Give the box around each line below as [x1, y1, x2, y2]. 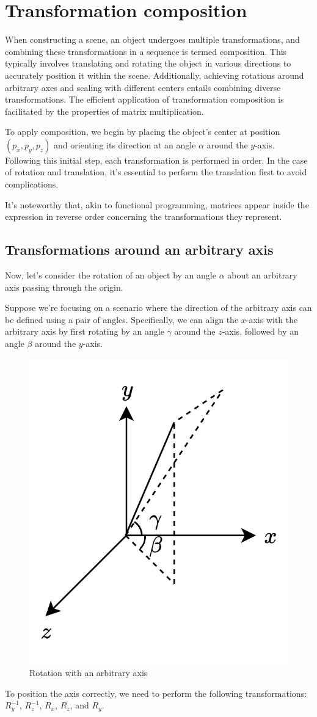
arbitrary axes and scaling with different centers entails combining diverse [5, 81, 281, 93]
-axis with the [246, 313, 298, 326]
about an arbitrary [227, 269, 297, 282]
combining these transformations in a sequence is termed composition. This [5, 45, 287, 57]
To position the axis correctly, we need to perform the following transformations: [5, 686, 307, 699]
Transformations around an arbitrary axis [5, 240, 274, 259]
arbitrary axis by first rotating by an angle [5, 325, 164, 338]
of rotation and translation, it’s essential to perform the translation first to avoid [5, 166, 307, 178]
